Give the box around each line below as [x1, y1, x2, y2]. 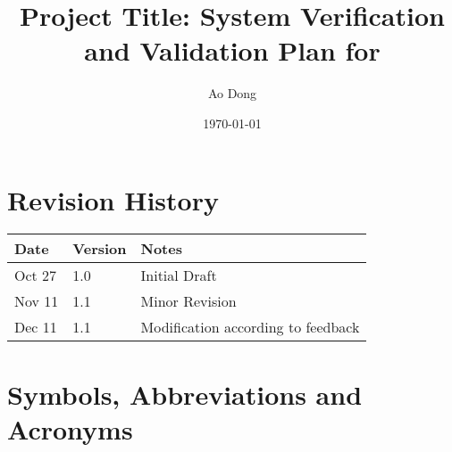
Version [72, 238, 127, 259]
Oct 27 [14, 265, 57, 286]
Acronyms [7, 410, 133, 447]
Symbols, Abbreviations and [7, 375, 363, 412]
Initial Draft [140, 265, 217, 286]
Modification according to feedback [140, 316, 360, 338]
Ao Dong [207, 84, 257, 103]
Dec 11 [14, 316, 57, 338]
